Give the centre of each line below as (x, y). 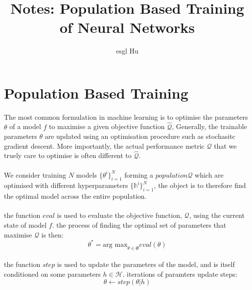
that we (225, 145)
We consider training (35, 174)
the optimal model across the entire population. (75, 196)
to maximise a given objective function (107, 126)
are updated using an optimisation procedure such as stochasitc (140, 136)
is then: (52, 234)
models (86, 174)
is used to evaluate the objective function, (119, 215)
